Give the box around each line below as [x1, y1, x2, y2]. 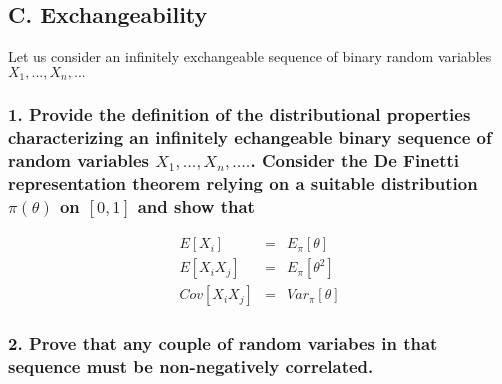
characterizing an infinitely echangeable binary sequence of [8, 125, 492, 150]
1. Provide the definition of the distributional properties [8, 102, 471, 127]
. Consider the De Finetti [250, 148, 460, 173]
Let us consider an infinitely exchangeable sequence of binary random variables [8, 46, 492, 67]
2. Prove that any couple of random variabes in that [8, 331, 438, 356]
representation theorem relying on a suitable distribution [8, 170, 478, 195]
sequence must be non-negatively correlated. [8, 354, 374, 379]
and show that [137, 193, 255, 218]
